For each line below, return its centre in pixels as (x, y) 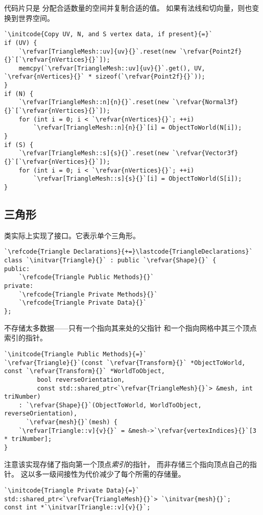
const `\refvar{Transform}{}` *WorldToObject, (85, 371)
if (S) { (19, 145)
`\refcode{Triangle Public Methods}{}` (86, 277)
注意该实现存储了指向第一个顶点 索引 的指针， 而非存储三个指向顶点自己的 (127, 464)
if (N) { (19, 94)
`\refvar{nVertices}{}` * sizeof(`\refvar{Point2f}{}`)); (105, 77)
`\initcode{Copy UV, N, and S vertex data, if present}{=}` (109, 34)
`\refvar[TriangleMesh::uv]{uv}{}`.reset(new (97, 51)
